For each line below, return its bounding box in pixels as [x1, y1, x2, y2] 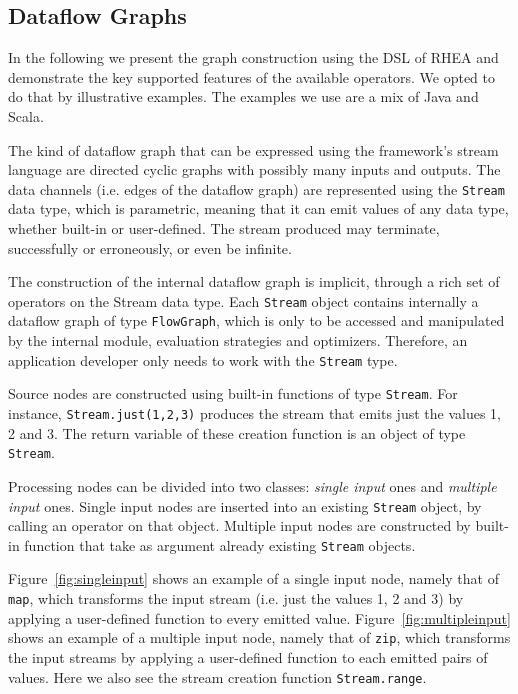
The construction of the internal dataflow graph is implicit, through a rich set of [8, 271, 500, 292]
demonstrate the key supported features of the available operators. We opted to [8, 66, 496, 87]
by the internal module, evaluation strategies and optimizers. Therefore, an [8, 330, 468, 351]
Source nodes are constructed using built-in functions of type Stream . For [8, 383, 458, 404]
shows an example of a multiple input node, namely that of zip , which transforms [8, 627, 511, 648]
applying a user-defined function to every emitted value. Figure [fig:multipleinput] [8, 607, 511, 628]
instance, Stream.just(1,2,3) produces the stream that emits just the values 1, [8, 403, 501, 424]
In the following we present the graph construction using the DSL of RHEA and [8, 47, 499, 68]
